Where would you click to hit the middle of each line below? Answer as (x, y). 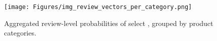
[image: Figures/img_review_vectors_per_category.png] (98, 7)
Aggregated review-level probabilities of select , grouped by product (109, 23)
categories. (20, 33)
